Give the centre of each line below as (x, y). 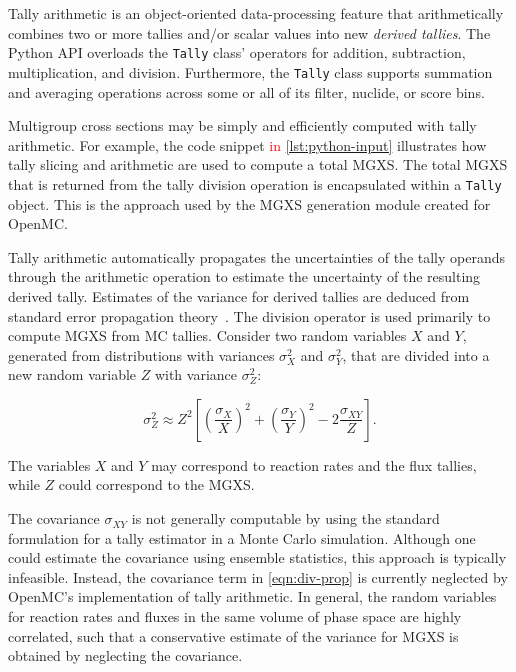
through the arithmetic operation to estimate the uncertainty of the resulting (244, 276)
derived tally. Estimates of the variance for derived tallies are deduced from (239, 295)
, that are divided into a (416, 354)
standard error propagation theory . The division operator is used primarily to (249, 315)
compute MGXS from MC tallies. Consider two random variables (207, 335)
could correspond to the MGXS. (156, 484)
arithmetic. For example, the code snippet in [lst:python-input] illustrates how (247, 144)
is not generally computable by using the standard (285, 518)
